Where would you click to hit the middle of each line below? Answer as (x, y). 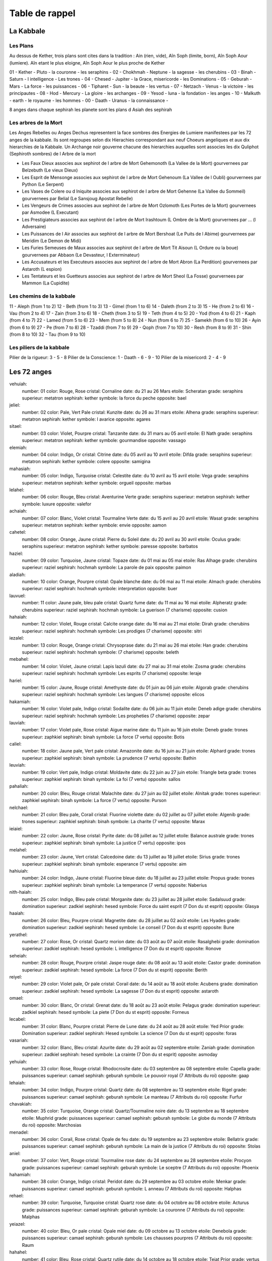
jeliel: (15, 405)
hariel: (16, 680)
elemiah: (18, 447)
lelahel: (17, 490)
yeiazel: (17, 1224)
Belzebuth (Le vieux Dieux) (50, 170)
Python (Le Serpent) (43, 184)
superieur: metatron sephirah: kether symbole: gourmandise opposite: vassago (104, 440)
